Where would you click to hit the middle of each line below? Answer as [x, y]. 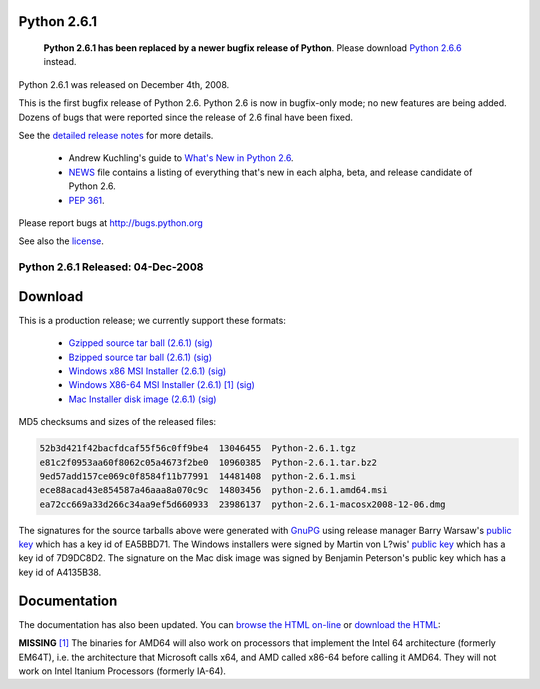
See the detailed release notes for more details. [116, 135]
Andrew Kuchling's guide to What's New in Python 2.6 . [181, 158]
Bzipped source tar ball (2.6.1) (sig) [140, 357]
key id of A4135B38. [60, 572]
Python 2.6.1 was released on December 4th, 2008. [124, 84]
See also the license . [61, 241]
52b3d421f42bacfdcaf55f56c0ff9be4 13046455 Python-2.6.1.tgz [198, 448]
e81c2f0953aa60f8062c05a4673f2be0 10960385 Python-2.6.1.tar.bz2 [208, 462]
